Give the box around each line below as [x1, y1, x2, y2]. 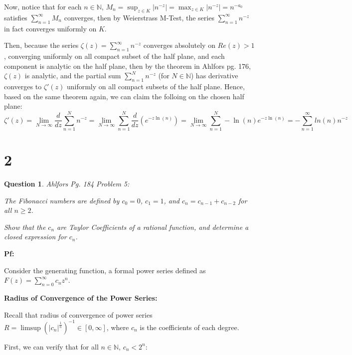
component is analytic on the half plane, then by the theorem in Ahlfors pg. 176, [4, 60, 251, 71]
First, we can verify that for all [4, 341, 99, 352]
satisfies [4, 12, 27, 22]
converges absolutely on [143, 40, 215, 50]
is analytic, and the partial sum [24, 70, 121, 81]
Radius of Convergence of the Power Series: [4, 292, 158, 303]
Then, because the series [4, 40, 79, 50]
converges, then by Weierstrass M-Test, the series [64, 12, 214, 22]
